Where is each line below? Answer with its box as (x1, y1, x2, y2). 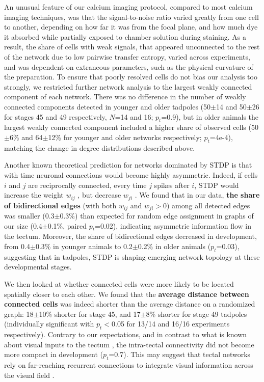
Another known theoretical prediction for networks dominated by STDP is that (4, 159, 252, 170)
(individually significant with (4, 318, 94, 329)
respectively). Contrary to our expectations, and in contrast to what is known (4, 329, 247, 340)
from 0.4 (4, 240, 30, 251)
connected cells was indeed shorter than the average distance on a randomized (4, 298, 255, 309)
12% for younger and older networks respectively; (48, 131, 202, 142)
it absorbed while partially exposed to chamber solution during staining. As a (4, 31, 247, 42)
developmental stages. (4, 261, 72, 272)
